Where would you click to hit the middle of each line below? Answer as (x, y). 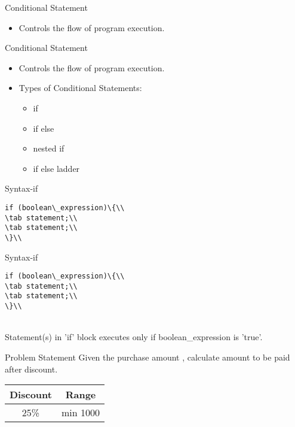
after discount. (31, 369)
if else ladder (56, 168)
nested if (49, 148)
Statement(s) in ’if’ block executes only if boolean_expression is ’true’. (134, 337)
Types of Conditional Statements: (80, 88)
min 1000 (80, 413)
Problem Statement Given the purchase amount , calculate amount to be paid (147, 357)
